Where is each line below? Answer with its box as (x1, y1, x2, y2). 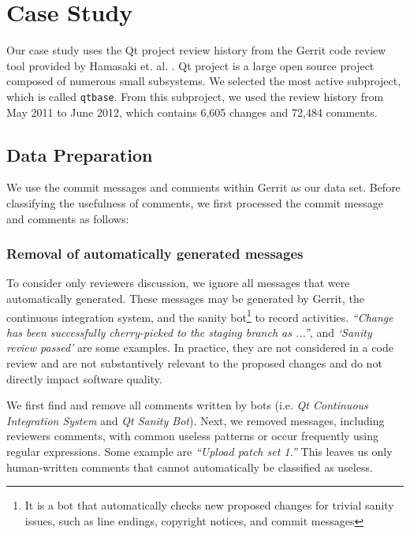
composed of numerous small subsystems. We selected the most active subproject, (6, 73, 401, 89)
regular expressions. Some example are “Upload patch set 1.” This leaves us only (6, 443, 393, 459)
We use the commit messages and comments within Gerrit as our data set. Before (6, 179, 401, 196)
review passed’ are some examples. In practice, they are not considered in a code (6, 339, 393, 356)
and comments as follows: (6, 210, 129, 226)
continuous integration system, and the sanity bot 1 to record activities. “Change (6, 306, 393, 325)
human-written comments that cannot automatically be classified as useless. (6, 458, 373, 475)
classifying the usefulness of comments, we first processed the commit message (6, 194, 383, 211)
